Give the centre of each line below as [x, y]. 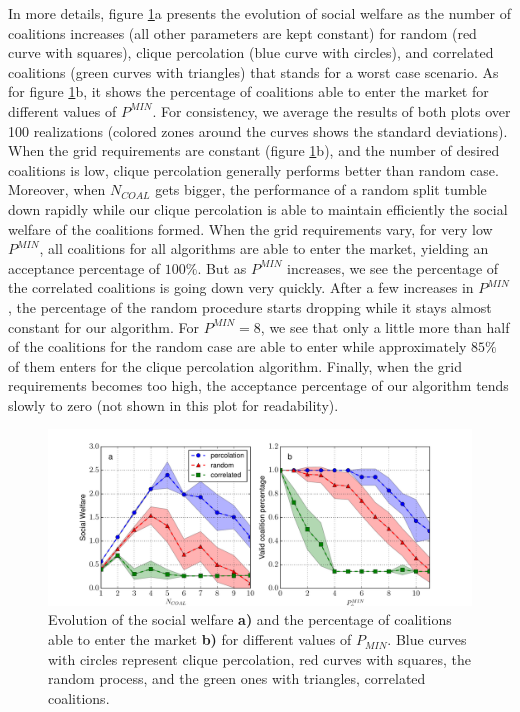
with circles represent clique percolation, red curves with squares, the [259, 658]
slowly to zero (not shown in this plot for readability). [173, 404]
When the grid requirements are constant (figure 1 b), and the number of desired [254, 150]
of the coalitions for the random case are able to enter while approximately [237, 346]
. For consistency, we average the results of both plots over [331, 110]
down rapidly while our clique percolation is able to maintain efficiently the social [258, 208]
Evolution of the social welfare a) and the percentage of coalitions [250, 619]
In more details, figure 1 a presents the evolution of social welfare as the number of [259, 13]
